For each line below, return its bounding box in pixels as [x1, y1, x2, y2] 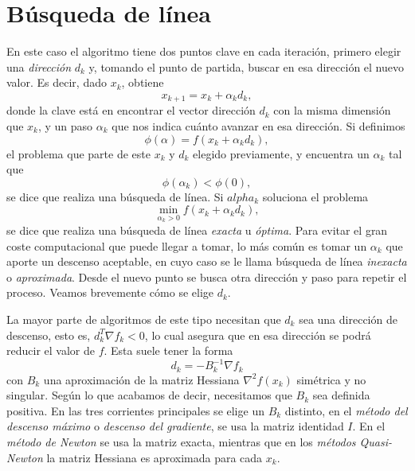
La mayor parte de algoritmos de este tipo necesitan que [6, 310, 281, 327]
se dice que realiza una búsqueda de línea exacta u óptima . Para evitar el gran [6, 221, 388, 238]
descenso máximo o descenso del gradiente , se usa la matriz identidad [6, 418, 344, 434]
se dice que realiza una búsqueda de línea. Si [6, 188, 224, 204]
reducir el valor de [6, 342, 95, 359]
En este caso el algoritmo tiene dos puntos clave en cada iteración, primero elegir [6, 43, 401, 60]
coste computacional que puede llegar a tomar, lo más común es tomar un [6, 237, 367, 254]
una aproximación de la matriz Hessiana [43, 371, 240, 387]
